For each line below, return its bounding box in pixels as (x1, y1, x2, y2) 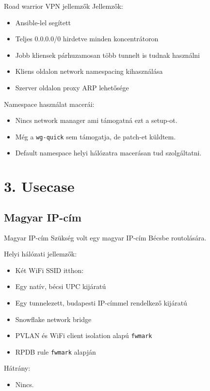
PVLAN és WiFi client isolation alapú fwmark (15, 330, 152, 340)
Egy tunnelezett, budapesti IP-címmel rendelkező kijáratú (15, 297, 187, 307)
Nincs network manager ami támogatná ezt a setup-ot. (15, 115, 178, 125)
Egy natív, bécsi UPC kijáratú (15, 281, 106, 291)
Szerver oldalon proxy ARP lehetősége (15, 82, 129, 92)
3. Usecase (4, 176, 75, 196)
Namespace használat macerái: (4, 99, 95, 109)
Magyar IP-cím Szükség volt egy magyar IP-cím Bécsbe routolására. (4, 232, 207, 242)
